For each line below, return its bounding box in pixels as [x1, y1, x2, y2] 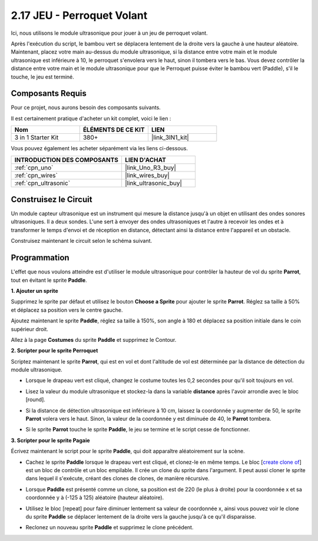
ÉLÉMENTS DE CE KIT [82, 126, 145, 134]
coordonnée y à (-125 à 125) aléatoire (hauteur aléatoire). [25, 494, 164, 501]
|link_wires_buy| [124, 171, 170, 179]
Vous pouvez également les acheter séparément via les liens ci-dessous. [11, 145, 188, 152]
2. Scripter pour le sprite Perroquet [11, 347, 98, 354]
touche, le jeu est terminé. [11, 73, 75, 80]
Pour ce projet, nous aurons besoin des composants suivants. [11, 104, 161, 111]
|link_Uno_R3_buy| [124, 163, 177, 171]
